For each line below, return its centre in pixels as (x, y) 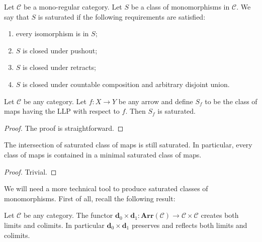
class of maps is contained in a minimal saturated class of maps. (103, 154)
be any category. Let (55, 101)
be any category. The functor (68, 215)
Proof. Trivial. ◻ (30, 171)
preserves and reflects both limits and (189, 225)
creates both (220, 215)
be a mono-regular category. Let (73, 7)
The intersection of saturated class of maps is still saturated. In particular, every (128, 145)
